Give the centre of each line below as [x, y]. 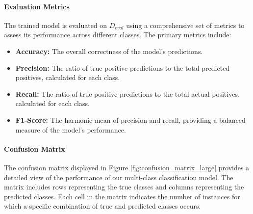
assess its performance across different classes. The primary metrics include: [118, 35]
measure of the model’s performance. [71, 129]
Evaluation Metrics [37, 6]
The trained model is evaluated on [56, 25]
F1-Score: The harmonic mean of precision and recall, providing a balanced [130, 120]
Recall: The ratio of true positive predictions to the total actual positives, [127, 94]
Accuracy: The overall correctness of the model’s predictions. [109, 51]
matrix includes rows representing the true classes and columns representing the [124, 187]
